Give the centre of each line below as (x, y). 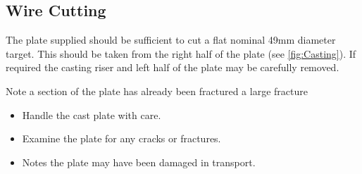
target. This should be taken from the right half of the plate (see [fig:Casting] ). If (181, 53)
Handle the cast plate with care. (92, 114)
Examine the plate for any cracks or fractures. (121, 138)
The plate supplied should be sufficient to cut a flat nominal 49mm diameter (171, 40)
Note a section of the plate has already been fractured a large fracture (157, 91)
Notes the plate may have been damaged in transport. (139, 162)
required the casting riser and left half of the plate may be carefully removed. (173, 67)
